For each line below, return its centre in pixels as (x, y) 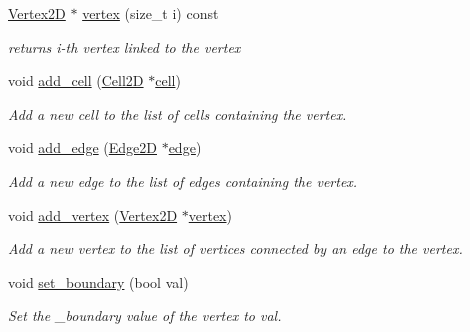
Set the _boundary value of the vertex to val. (145, 315)
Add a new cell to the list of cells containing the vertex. (177, 113)
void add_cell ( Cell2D (76, 80)
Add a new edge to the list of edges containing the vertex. (183, 180)
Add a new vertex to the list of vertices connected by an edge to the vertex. (235, 248)
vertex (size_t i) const (150, 13)
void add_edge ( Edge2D (82, 147)
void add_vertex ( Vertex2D (93, 214)
